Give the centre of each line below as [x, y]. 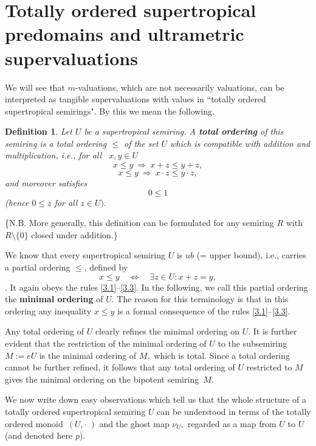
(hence [17, 202]
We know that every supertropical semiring [85, 255]
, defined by [106, 267]
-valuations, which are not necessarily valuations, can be [180, 87]
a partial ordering [38, 267]
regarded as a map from [232, 423]
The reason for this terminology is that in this [203, 299]
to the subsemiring [252, 343]
